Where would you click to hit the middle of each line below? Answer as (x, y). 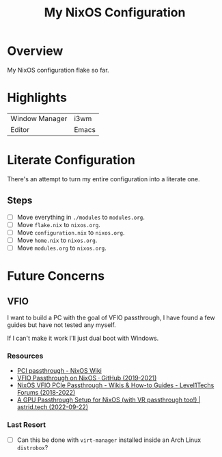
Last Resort (27, 425)
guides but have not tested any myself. (61, 325)
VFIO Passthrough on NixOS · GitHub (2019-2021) (87, 378)
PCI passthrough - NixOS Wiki (59, 371)
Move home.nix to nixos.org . (57, 240)
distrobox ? (32, 447)
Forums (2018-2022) (46, 393)
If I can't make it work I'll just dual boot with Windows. (83, 338)
